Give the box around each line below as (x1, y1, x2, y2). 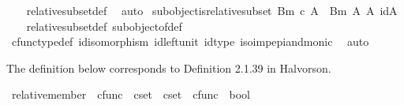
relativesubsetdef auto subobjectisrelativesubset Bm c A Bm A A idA (26, 2, 398, 18)
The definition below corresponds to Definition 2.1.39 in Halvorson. (6, 59, 331, 76)
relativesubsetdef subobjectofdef (26, 17, 182, 34)
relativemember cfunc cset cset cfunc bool (11, 86, 250, 103)
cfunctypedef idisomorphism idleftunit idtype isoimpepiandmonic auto (11, 33, 369, 50)
